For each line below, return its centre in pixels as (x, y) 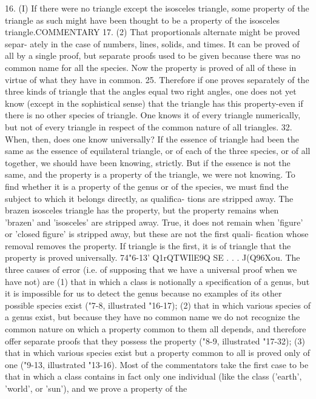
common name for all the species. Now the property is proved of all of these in (151, 67)
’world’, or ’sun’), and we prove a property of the (96, 388)
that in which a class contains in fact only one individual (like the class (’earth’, (153, 376)
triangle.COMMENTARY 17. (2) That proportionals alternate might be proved (153, 32)
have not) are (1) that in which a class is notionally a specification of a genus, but (157, 281)
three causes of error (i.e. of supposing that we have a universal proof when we (151, 270)
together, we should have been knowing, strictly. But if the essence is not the (148, 162)
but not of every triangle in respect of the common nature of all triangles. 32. (149, 126)
